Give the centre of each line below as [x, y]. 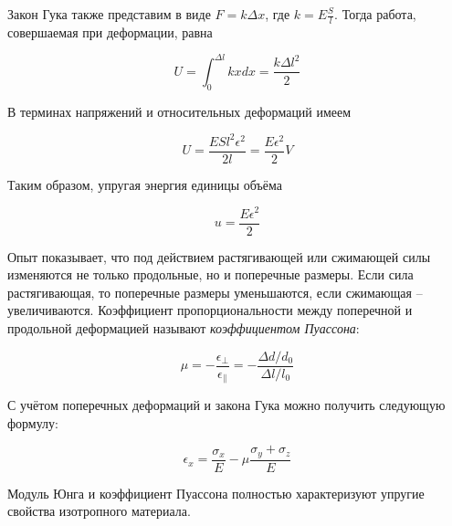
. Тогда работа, [375, 14]
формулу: [33, 422]
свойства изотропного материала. [99, 511]
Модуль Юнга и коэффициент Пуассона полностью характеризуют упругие [216, 493]
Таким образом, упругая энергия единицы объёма [145, 184]
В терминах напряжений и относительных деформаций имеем [179, 111]
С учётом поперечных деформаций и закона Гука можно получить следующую [226, 405]
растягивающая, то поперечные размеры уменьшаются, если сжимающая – [215, 292]
